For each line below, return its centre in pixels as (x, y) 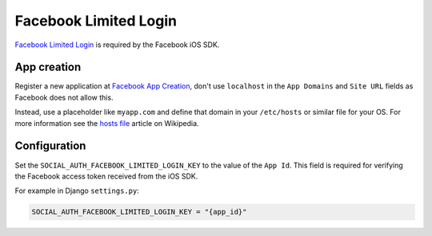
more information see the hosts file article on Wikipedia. (107, 123)
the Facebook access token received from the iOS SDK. (106, 176)
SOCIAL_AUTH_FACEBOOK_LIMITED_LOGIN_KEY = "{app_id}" (139, 212)
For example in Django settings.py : (77, 191)
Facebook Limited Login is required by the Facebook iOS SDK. (117, 45)
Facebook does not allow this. (64, 97)
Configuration (50, 146)
